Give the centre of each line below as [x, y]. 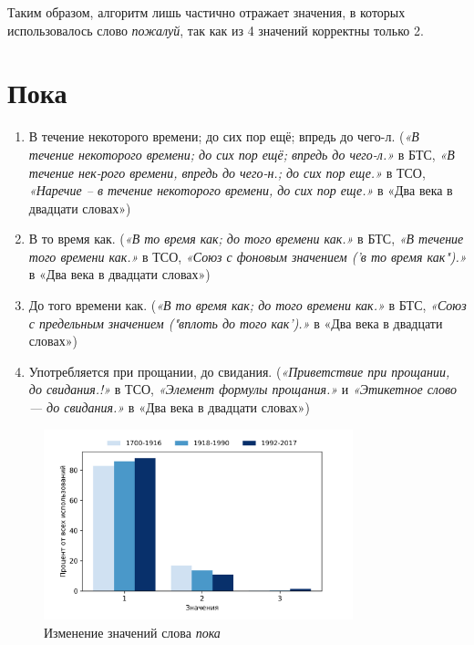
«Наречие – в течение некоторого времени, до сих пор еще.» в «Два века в [241, 190]
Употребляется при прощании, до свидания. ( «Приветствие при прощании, [239, 371]
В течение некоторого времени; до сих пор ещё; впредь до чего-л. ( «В [224, 136]
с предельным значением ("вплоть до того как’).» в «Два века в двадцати [236, 322]
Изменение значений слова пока [132, 632]
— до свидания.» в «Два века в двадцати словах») [169, 407]
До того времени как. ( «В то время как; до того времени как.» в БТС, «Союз [247, 305]
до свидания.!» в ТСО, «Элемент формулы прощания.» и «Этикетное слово [243, 389]
